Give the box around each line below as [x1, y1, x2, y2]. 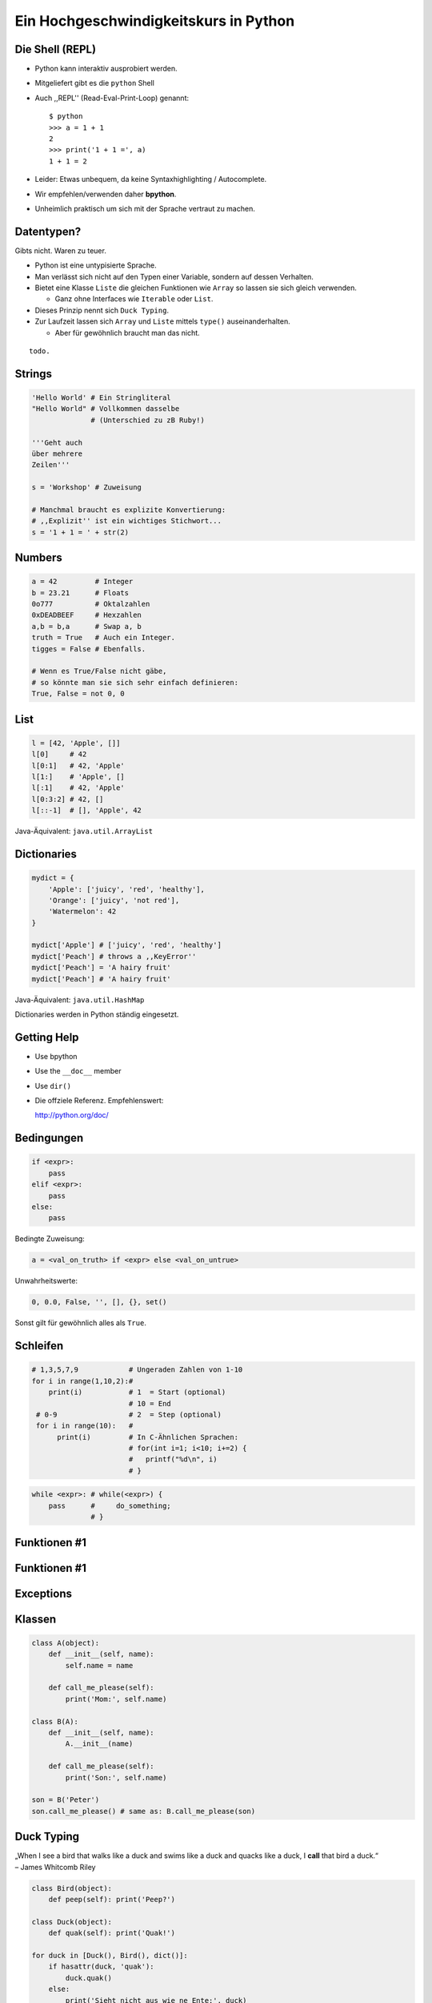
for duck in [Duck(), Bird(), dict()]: [31, 1951, 188, 1960]
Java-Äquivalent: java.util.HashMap [14, 994, 145, 1005]
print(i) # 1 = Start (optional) [48, 1388, 226, 1397]
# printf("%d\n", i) [128, 1455, 218, 1464]
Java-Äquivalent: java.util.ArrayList [14, 826, 154, 836]
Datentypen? [14, 224, 82, 238]
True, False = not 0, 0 [31, 689, 126, 699]
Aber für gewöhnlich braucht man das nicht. [54, 328, 200, 337]
